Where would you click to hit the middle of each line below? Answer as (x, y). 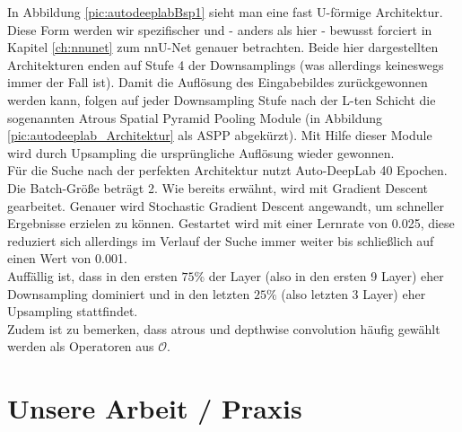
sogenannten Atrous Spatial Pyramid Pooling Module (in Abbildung (195, 117)
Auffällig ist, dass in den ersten (92, 275)
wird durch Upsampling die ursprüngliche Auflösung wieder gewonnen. (201, 152)
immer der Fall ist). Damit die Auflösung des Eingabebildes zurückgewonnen (218, 82)
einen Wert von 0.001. (67, 258)
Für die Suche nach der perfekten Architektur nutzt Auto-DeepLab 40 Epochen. (227, 170)
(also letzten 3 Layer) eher (353, 293)
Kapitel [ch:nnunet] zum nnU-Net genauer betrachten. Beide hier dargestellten (223, 47)
